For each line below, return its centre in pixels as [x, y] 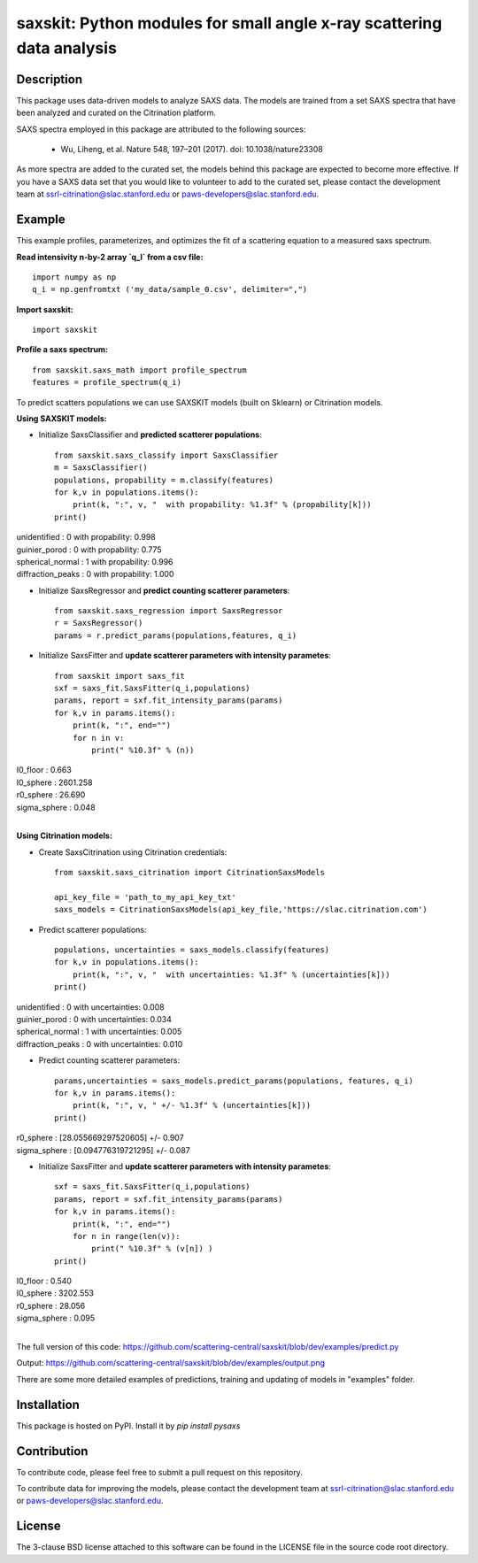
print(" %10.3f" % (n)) [143, 750]
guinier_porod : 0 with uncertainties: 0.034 [94, 1020]
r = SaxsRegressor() [99, 623]
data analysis [66, 48]
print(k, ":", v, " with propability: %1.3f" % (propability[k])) [222, 505]
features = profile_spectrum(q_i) [107, 382]
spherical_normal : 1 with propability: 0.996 [95, 561]
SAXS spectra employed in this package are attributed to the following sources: [161, 129]
